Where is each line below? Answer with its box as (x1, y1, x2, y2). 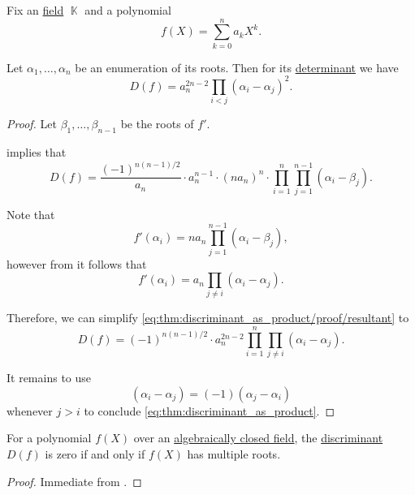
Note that (6, 205, 55, 222)
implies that (6, 143, 67, 160)
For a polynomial (6, 429, 92, 446)
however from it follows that (6, 255, 147, 272)
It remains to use (6, 369, 92, 386)
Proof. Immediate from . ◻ (6, 472, 142, 489)
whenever (6, 402, 53, 419)
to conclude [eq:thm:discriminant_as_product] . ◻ (84, 402, 335, 419)
